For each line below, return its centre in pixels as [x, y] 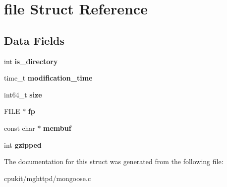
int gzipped [23, 144]
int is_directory [31, 61]
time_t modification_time [48, 78]
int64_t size [23, 94]
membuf [57, 128]
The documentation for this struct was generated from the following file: [114, 161]
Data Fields [34, 40]
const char [20, 128]
